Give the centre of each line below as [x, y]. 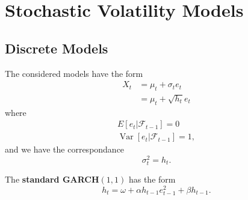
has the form [152, 179]
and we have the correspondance [65, 149]
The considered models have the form [74, 73]
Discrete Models [57, 48]
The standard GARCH [52, 179]
